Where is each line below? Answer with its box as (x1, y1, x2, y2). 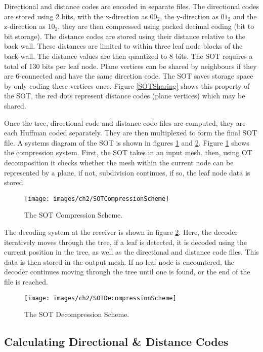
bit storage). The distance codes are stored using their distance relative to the (4, 30, 246, 41)
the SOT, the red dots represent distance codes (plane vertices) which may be (4, 90, 245, 101)
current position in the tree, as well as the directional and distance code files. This (4, 247, 259, 257)
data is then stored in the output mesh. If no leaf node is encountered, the (4, 256, 234, 267)
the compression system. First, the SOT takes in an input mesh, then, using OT (4, 147, 252, 158)
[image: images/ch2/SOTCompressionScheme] (24, 195, 169, 202)
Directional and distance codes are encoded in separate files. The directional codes (4, 1, 259, 11)
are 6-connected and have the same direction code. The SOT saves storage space (4, 71, 253, 81)
